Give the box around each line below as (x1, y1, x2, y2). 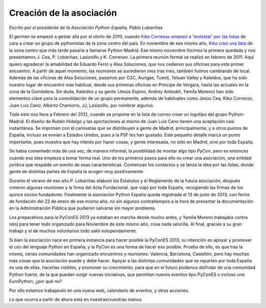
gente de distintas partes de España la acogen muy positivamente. (9, 169, 145, 175)
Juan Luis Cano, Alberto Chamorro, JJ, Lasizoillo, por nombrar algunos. (9, 102, 155, 108)
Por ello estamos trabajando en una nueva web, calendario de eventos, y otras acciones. (9, 287, 190, 293)
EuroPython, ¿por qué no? (9, 278, 62, 284)
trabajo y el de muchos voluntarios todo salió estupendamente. (9, 228, 137, 234)
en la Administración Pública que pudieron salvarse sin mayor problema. (9, 205, 156, 211)
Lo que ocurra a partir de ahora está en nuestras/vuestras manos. (9, 297, 143, 302)
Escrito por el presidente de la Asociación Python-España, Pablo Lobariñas (9, 25, 163, 31)
